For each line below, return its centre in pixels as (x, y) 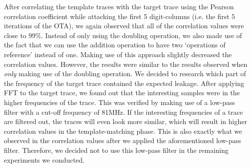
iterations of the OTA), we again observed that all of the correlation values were (124, 26)
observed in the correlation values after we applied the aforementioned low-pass (123, 140)
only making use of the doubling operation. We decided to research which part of (125, 73)
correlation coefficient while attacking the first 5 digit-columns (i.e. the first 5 (120, 16)
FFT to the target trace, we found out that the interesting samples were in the (122, 93)
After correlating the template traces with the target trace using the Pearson (119, 6)
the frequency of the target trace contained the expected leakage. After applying (124, 83)
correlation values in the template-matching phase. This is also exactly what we (123, 131)
